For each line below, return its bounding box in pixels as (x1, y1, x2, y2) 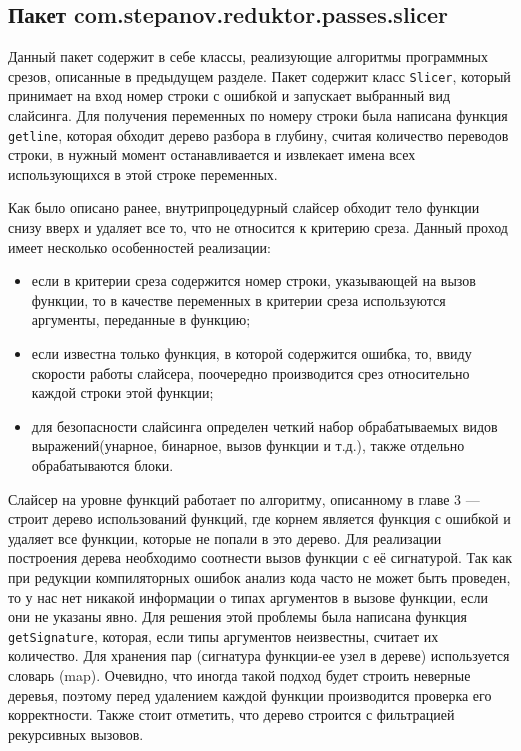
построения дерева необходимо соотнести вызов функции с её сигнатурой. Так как (8, 547, 512, 568)
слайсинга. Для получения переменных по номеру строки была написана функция (8, 105, 508, 126)
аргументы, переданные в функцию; (31, 309, 251, 330)
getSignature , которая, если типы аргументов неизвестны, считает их (8, 625, 439, 646)
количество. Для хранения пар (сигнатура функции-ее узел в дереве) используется (8, 645, 510, 666)
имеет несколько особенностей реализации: (8, 236, 271, 257)
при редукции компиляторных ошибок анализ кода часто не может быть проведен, (8, 566, 511, 587)
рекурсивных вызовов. (8, 723, 144, 744)
